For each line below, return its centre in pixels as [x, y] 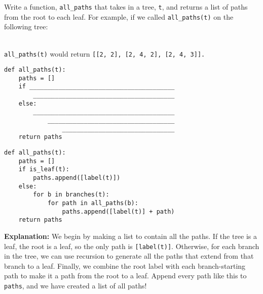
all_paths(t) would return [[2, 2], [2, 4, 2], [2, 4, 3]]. [105, 53]
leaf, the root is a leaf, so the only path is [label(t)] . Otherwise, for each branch [132, 246]
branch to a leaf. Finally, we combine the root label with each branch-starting [125, 265]
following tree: [26, 27]
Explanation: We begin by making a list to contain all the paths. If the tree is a [131, 236]
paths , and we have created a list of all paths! [76, 285]
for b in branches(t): [71, 195]
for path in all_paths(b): [93, 203]
